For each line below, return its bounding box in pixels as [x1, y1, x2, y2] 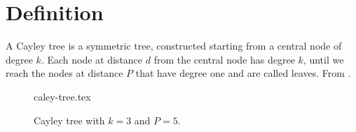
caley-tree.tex [34, 89, 91, 103]
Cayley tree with [34, 112, 105, 127]
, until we [303, 52, 344, 66]
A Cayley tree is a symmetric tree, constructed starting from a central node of [6, 38, 342, 53]
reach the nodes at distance [6, 66, 123, 80]
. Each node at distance [41, 52, 143, 66]
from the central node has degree [153, 52, 295, 66]
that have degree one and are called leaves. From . [135, 66, 351, 80]
